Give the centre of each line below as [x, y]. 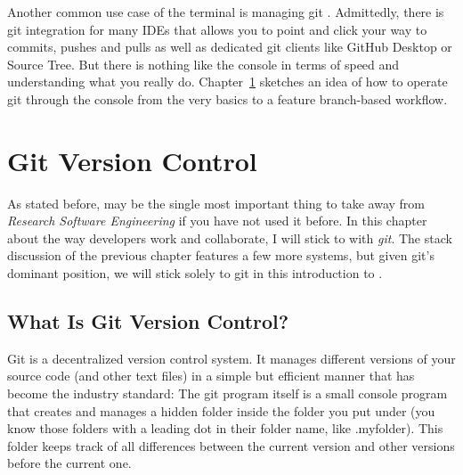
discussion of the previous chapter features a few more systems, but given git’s [221, 255]
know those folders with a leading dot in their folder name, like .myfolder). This [225, 428]
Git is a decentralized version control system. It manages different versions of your [231, 358]
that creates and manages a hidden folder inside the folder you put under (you [221, 410]
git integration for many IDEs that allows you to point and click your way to [217, 29]
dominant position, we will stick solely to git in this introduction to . [195, 273]
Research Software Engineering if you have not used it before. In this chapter [217, 221]
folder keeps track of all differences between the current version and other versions [231, 445]
